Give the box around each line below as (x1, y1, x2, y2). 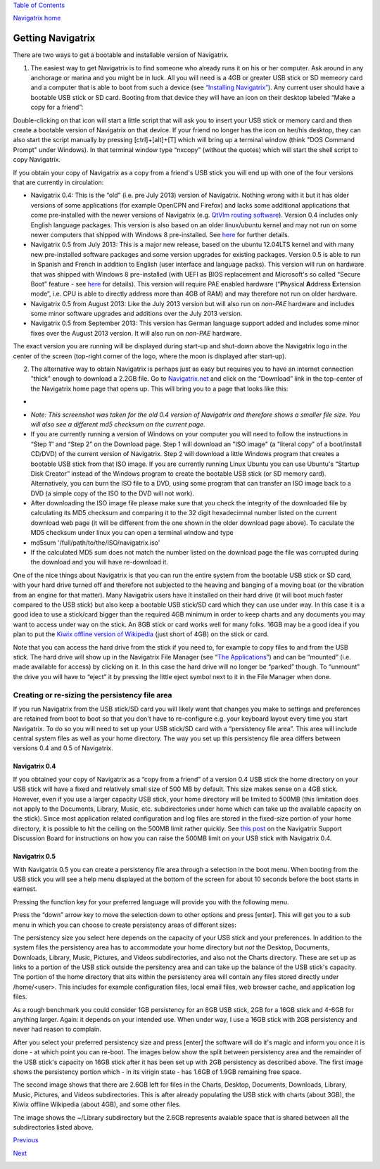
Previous (13, 1136, 39, 1144)
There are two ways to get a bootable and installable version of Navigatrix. (13, 51, 229, 59)
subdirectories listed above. (13, 1123, 94, 1131)
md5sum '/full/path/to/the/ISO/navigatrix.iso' (30, 538, 160, 547)
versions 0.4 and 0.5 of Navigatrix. (13, 744, 113, 752)
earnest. (13, 885, 38, 893)
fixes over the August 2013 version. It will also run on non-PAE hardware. (30, 329, 242, 337)
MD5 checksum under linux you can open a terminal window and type (30, 529, 234, 537)
